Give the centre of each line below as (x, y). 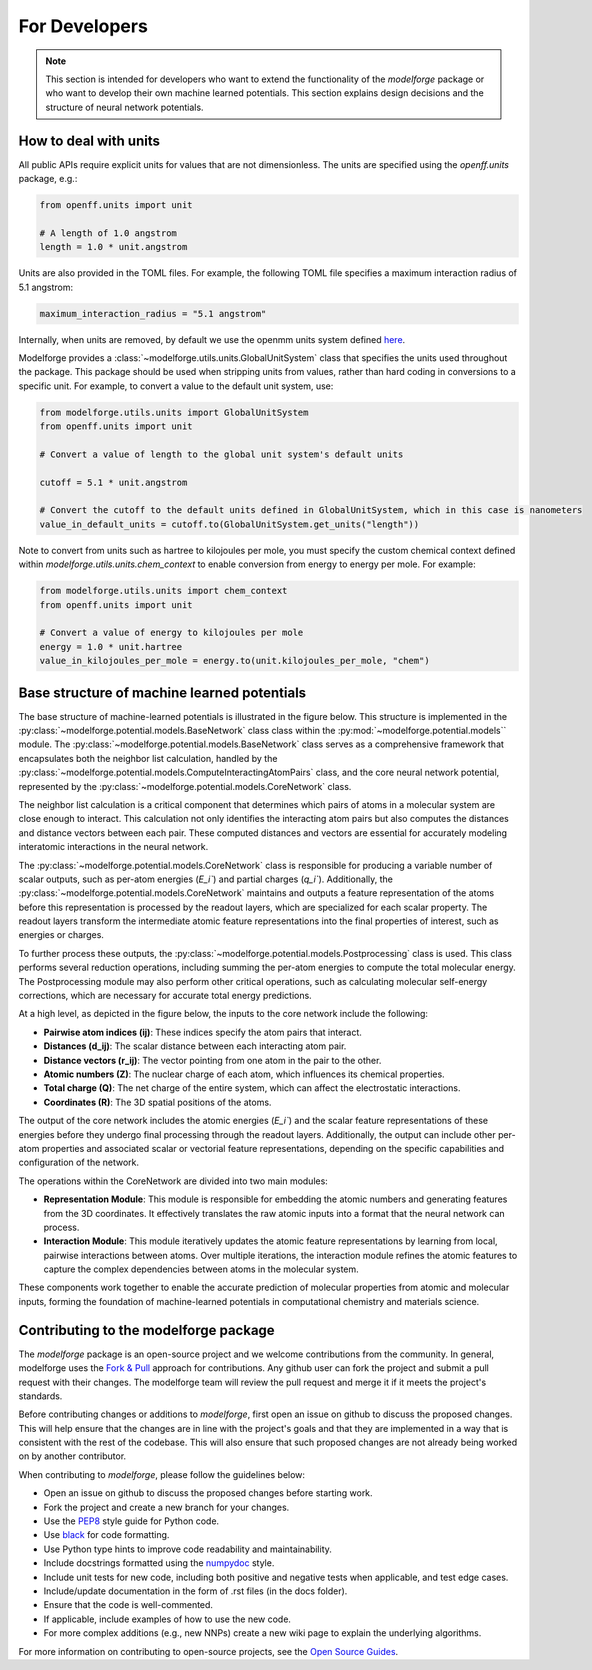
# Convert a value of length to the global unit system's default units (221, 454)
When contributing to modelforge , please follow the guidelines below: (161, 1474)
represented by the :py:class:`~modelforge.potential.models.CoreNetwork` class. (185, 786)
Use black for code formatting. (106, 1535)
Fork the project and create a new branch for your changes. (166, 1507)
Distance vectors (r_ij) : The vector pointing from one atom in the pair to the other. (212, 1060)
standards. (40, 1396)
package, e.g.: (48, 179)
